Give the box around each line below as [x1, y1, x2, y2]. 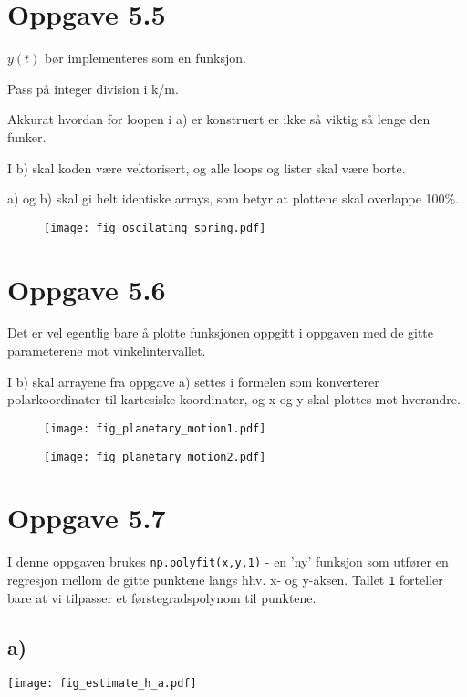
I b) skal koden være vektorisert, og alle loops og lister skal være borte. [7, 158, 406, 177]
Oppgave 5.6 [7, 270, 166, 307]
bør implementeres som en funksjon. [45, 48, 246, 68]
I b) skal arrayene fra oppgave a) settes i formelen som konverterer [7, 371, 379, 390]
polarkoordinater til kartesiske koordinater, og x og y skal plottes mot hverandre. [7, 390, 461, 409]
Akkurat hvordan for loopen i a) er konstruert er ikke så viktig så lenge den [7, 109, 431, 129]
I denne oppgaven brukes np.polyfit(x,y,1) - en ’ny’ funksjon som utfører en [7, 552, 449, 571]
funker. [7, 127, 47, 146]
